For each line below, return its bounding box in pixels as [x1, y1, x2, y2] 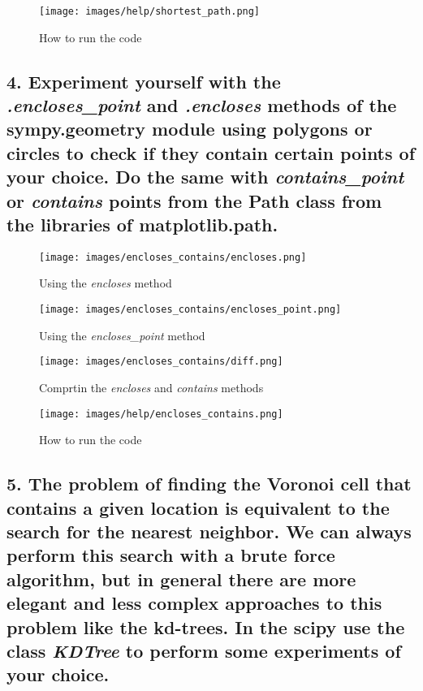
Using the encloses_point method [39, 326, 205, 343]
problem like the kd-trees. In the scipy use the [6, 614, 405, 639]
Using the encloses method [39, 274, 172, 292]
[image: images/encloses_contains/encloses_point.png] [39, 304, 342, 316]
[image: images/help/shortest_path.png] [39, 6, 261, 17]
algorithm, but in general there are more [6, 566, 356, 591]
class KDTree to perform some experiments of [6, 637, 401, 663]
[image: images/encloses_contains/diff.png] [39, 356, 283, 368]
